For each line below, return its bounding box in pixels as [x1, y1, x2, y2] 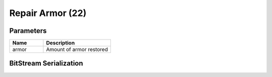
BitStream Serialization [9, 59, 83, 67]
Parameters [9, 26, 47, 35]
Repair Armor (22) [9, 7, 87, 18]
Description [46, 39, 75, 46]
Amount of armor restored [46, 46, 108, 53]
